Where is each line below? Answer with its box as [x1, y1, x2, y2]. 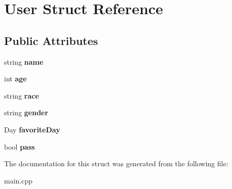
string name [4, 56, 44, 67]
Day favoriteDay [4, 124, 60, 134]
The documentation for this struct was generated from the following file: [4, 158, 228, 169]
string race [4, 90, 39, 101]
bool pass [4, 141, 35, 152]
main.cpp [4, 175, 33, 185]
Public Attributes [4, 32, 98, 48]
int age [4, 73, 27, 84]
